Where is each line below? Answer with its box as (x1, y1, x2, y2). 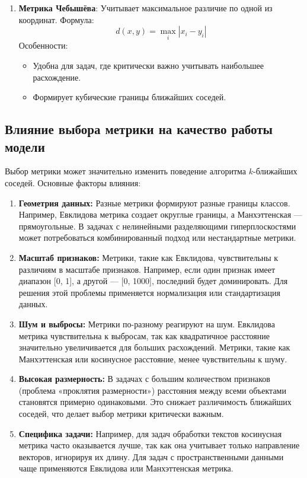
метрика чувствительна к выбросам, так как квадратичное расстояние (18, 329, 270, 342)
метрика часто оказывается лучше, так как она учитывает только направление (18, 439, 300, 451)
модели (5, 137, 45, 155)
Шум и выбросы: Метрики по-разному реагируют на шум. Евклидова (18, 317, 276, 330)
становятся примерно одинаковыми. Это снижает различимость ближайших (18, 396, 292, 408)
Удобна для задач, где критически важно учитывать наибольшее (33, 59, 264, 71)
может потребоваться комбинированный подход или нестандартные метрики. (18, 231, 296, 244)
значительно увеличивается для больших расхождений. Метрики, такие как (18, 341, 290, 353)
